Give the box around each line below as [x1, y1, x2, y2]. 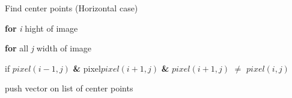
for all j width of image [5, 42, 92, 54]
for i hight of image [5, 22, 78, 34]
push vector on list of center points [5, 82, 133, 94]
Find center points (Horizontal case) [5, 2, 138, 14]
